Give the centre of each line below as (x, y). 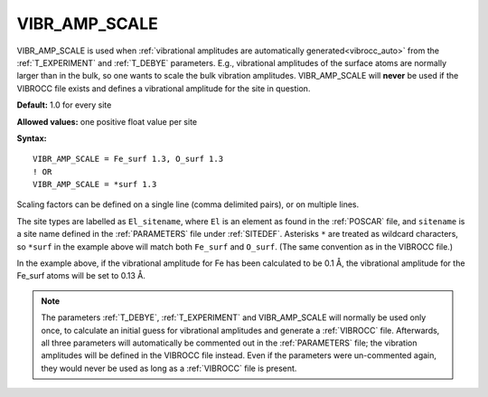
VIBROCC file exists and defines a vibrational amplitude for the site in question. (164, 88)
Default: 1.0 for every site (64, 105)
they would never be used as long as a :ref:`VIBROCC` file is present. (169, 368)
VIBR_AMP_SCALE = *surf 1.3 (95, 184)
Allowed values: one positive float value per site (107, 121)
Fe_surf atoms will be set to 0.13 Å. (81, 276)
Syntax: (32, 138)
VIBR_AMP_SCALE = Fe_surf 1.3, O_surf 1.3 (128, 159)
